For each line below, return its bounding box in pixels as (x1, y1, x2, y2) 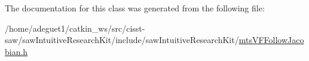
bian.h (5, 45, 28, 57)
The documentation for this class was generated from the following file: (5, 2, 265, 14)
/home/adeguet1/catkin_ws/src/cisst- (5, 22, 145, 34)
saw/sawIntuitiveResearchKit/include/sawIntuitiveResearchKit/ (5, 33, 239, 46)
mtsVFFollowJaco (238, 33, 304, 46)
